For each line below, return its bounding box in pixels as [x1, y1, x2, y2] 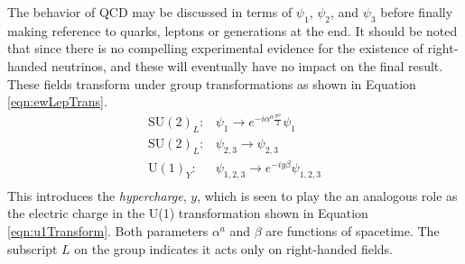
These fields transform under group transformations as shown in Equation [7, 74, 416, 93]
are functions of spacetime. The [265, 222, 440, 241]
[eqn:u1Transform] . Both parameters [7, 222, 209, 241]
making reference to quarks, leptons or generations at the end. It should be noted [7, 21, 458, 40]
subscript [7, 239, 58, 258]
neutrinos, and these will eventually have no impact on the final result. [51, 56, 443, 75]
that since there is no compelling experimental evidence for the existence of [7, 39, 423, 58]
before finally [380, 3, 453, 21]
